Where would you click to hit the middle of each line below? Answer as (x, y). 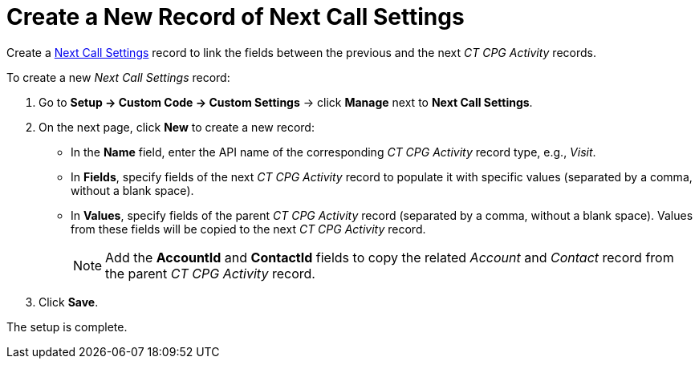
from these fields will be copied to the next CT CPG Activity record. (248, 229)
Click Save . (69, 302)
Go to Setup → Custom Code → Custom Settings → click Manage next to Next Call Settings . (286, 102)
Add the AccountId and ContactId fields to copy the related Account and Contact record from (390, 257)
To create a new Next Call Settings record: (118, 77)
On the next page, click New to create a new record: (177, 127)
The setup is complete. (67, 326)
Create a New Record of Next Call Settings (236, 17)
